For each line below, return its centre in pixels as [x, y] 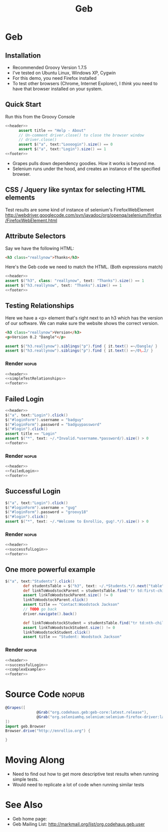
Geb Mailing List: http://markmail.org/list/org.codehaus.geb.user [78, 824]
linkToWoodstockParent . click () [56, 600]
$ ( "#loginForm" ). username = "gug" [41, 508]
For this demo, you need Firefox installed [54, 78]
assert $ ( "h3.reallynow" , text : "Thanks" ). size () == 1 [63, 286]
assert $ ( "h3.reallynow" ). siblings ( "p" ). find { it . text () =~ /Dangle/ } [81, 346]
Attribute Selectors [35, 236]
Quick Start [23, 105]
